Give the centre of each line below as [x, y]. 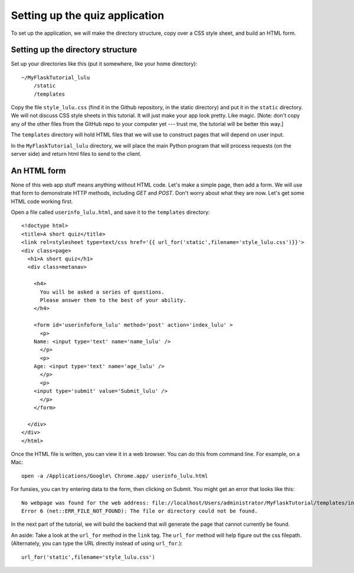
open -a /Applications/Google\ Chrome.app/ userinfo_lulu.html [115, 476]
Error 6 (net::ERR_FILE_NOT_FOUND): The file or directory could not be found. [140, 511]
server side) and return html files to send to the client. [76, 154]
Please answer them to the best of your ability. [113, 300]
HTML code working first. [42, 201]
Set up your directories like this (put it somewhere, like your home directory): [104, 64]
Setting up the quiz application [88, 15]
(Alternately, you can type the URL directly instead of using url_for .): [97, 543]
